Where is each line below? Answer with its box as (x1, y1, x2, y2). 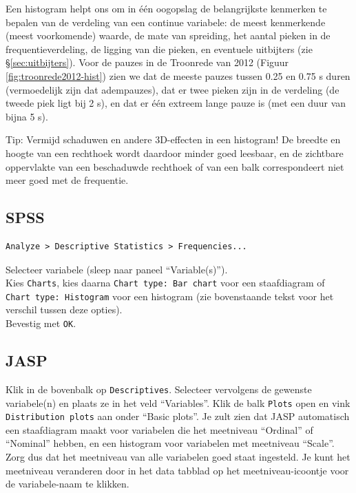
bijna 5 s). (6, 109, 48, 123)
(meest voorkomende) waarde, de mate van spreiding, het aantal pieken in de (6, 28, 331, 43)
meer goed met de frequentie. (6, 173, 129, 187)
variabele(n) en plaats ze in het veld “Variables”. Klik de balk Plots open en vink (6, 395, 350, 410)
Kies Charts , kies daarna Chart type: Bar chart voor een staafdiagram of (6, 275, 325, 290)
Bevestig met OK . (6, 316, 76, 331)
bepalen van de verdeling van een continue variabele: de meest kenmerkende (6, 14, 326, 29)
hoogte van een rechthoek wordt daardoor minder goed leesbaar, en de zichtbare (6, 145, 344, 160)
